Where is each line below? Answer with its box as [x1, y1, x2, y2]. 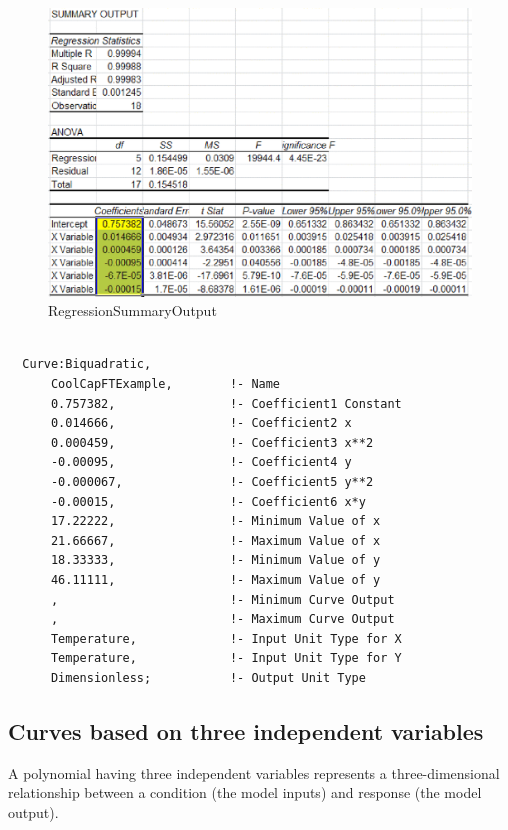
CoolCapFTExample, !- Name [50, 376, 281, 391]
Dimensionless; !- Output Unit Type [50, 670, 366, 685]
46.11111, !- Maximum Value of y [50, 572, 381, 587]
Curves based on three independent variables [8, 715, 484, 746]
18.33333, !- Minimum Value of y [50, 553, 381, 568]
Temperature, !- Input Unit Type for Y [50, 651, 402, 666]
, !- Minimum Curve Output [50, 592, 395, 607]
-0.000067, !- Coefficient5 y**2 [50, 474, 374, 489]
